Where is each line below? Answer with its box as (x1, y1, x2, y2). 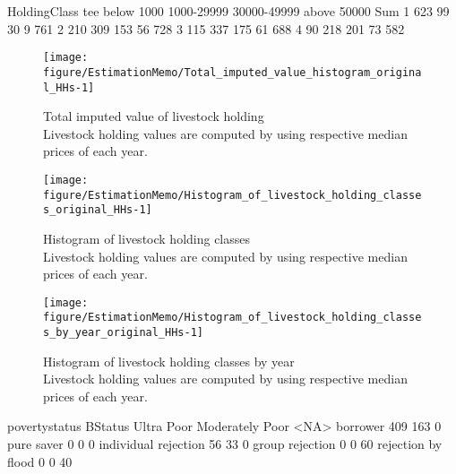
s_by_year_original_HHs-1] (43, 326, 203, 339)
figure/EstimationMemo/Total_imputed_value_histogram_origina (43, 65, 422, 79)
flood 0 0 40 (7, 452, 73, 470)
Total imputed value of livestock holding (43, 107, 264, 125)
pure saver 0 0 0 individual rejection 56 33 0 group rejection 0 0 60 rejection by (7, 435, 443, 453)
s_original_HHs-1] (43, 203, 152, 217)
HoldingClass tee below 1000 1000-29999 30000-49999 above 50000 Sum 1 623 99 (7, 2, 450, 20)
